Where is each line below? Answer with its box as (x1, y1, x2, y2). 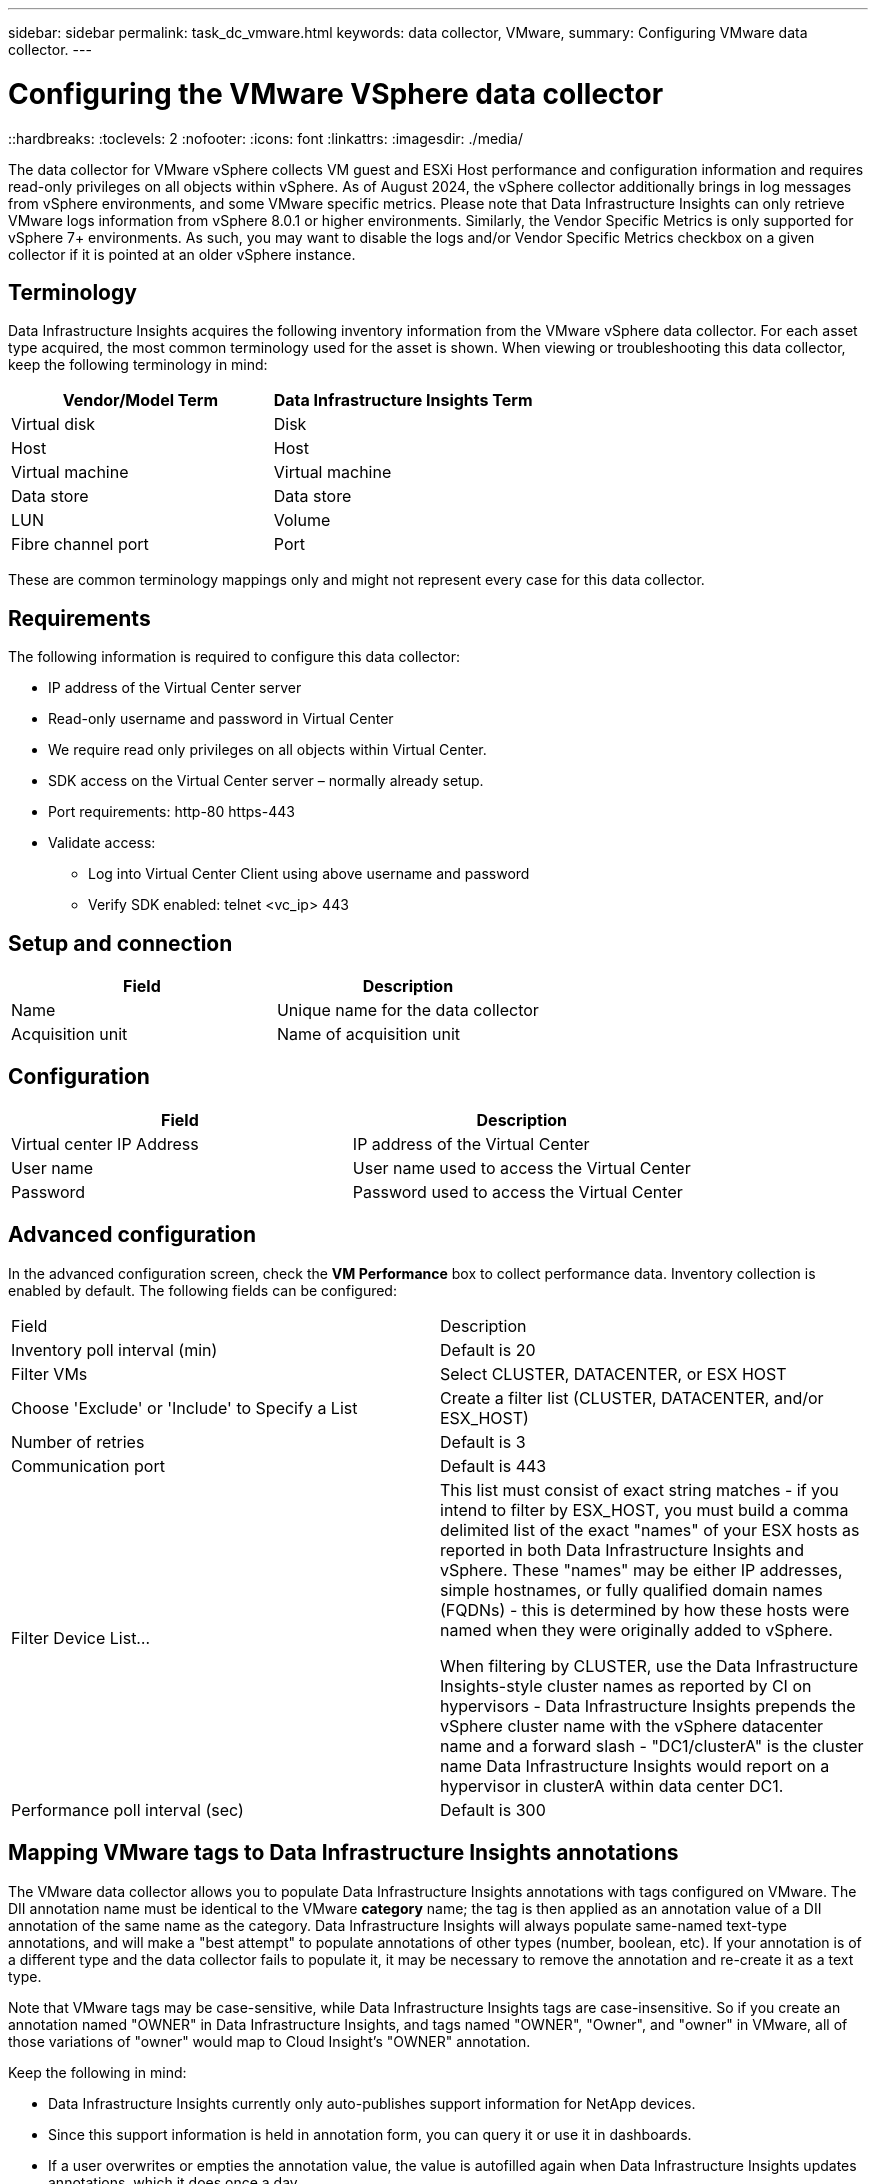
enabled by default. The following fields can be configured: (8, 1281, 397, 1299)
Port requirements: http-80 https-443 (48, 803, 295, 821)
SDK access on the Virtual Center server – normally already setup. (48, 772, 484, 790)
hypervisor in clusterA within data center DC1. (440, 1775, 784, 1796)
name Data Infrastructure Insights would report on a (440, 1755, 830, 1776)
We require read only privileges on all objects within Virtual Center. (48, 741, 487, 759)
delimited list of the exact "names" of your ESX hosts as (440, 1519, 860, 1540)
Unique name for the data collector (276, 1000, 539, 1021)
